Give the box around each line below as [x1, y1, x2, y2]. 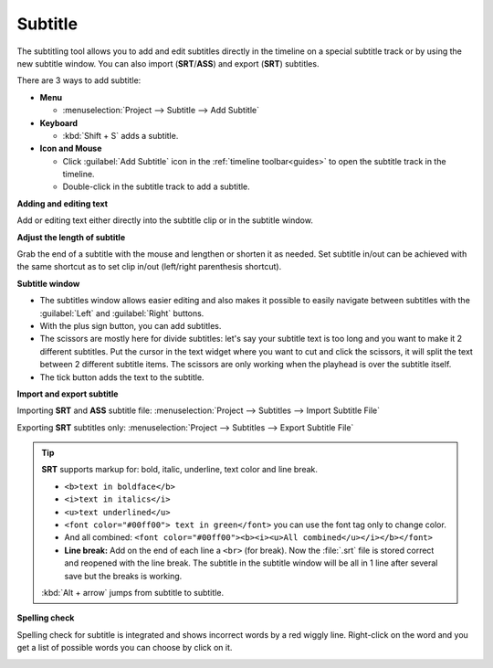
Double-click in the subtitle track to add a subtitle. [62, 181, 250, 192]
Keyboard [39, 117, 78, 128]
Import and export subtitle [16, 388, 119, 399]
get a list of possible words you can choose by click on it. [16, 642, 233, 653]
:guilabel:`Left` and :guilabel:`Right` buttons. [39, 307, 205, 319]
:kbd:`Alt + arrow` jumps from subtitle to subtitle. [41, 588, 224, 598]
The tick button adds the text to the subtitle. [39, 371, 205, 383]
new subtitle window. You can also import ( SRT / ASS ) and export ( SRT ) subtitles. [16, 58, 320, 69]
